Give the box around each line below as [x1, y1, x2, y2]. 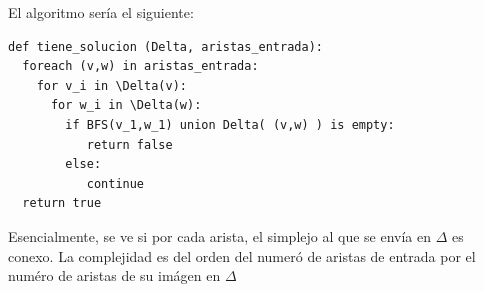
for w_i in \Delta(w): [50, 98, 202, 113]
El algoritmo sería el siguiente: [8, 2, 194, 22]
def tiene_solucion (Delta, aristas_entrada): [8, 39, 323, 54]
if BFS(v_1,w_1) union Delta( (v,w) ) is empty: [65, 117, 395, 132]
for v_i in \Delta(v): [36, 78, 187, 93]
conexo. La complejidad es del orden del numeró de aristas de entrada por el [8, 245, 476, 266]
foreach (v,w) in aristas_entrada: [22, 59, 259, 74]
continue [86, 176, 145, 191]
